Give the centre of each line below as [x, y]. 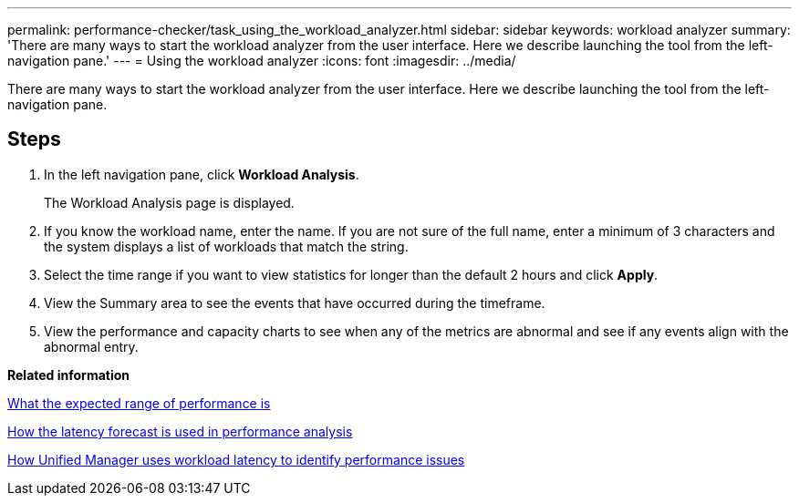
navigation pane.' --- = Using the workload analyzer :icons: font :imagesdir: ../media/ [262, 61]
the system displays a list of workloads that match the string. [226, 246]
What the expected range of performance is [139, 403]
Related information [69, 375]
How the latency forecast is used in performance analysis [180, 431]
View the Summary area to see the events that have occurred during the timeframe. [295, 303]
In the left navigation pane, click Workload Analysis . [202, 174]
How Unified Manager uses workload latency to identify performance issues [236, 459]
